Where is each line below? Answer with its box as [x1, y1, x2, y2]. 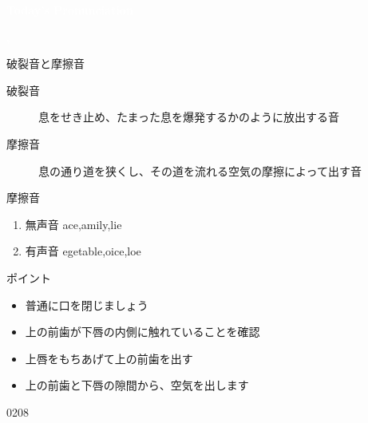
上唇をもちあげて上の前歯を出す [25, 350, 193, 366]
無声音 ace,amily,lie [25, 215, 122, 232]
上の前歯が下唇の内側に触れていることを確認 [25, 323, 260, 340]
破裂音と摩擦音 [6, 55, 85, 72]
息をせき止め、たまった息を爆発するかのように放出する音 [38, 109, 340, 125]
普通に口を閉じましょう [25, 296, 148, 313]
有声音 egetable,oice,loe [25, 243, 141, 259]
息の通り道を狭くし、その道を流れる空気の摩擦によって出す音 [38, 162, 362, 179]
